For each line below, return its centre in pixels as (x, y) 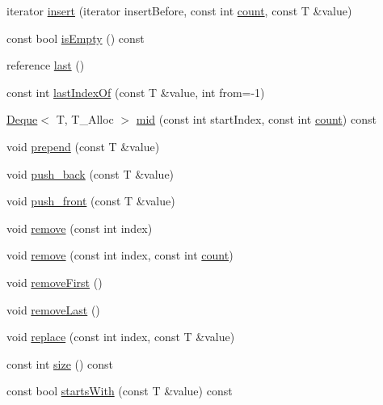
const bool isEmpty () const (76, 38)
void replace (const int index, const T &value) (121, 337)
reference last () (46, 65)
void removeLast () (53, 309)
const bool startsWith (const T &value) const (120, 391)
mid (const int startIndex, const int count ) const (256, 119)
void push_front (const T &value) (91, 201)
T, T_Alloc (85, 119)
